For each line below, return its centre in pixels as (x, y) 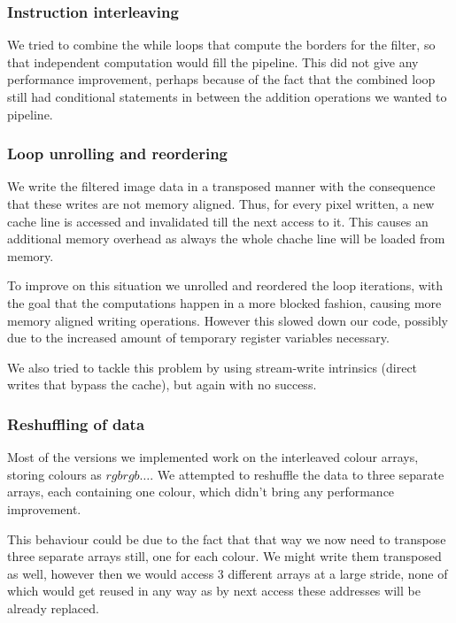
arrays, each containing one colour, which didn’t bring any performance (201, 492)
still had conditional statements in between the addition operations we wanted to (227, 96)
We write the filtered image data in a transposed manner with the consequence (221, 186)
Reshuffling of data (76, 423)
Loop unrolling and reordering (117, 154)
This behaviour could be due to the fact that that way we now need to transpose (227, 538)
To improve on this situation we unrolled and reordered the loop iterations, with (225, 285)
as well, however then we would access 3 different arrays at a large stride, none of (228, 573)
